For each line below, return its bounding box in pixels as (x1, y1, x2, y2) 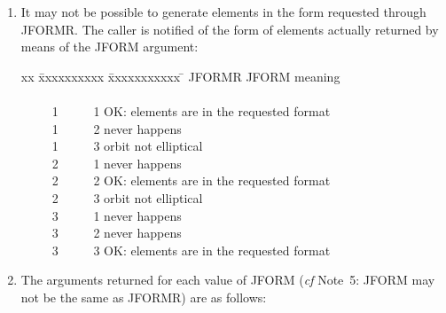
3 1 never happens (51, 206, 182, 224)
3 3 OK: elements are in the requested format (51, 240, 331, 259)
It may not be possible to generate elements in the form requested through (20, 3, 426, 20)
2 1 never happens (51, 153, 182, 172)
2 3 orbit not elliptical (51, 188, 203, 207)
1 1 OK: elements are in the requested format (51, 101, 331, 120)
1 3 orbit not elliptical (51, 137, 203, 155)
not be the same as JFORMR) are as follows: (20, 287, 267, 306)
